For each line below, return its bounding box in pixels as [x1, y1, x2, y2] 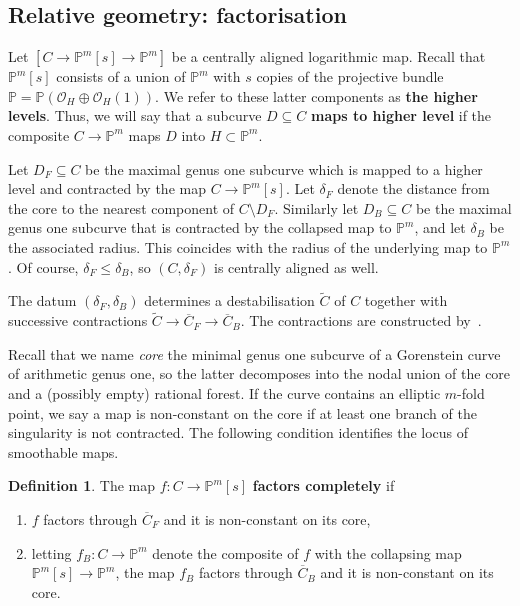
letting [31, 542, 72, 563]
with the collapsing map [314, 542, 462, 563]
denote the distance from [337, 178, 490, 199]
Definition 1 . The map [8, 475, 155, 496]
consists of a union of [56, 66, 186, 87]
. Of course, [8, 256, 79, 277]
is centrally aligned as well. [214, 256, 379, 277]
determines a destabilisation [144, 290, 315, 311]
